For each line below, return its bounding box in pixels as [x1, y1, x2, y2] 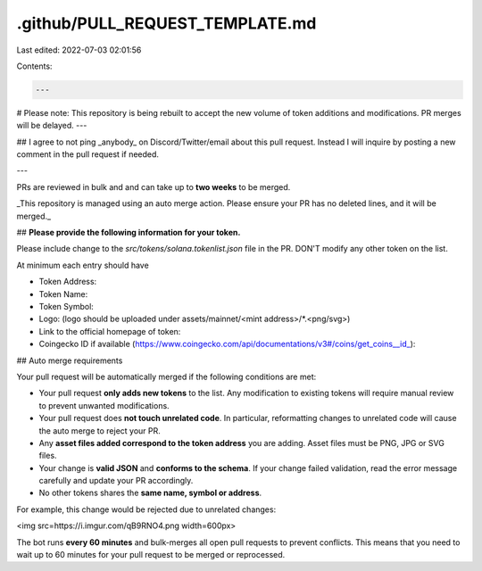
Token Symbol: [38, 301, 94, 311]
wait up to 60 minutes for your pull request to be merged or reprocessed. [16, 550, 286, 560]
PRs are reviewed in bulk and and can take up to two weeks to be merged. [16, 181, 291, 192]
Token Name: [38, 288, 88, 299]
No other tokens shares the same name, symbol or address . [38, 487, 262, 499]
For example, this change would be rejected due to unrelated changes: [16, 504, 277, 515]
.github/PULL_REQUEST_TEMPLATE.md [16, 13, 317, 33]
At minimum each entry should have [16, 260, 149, 270]
